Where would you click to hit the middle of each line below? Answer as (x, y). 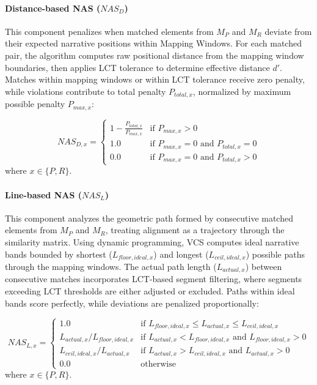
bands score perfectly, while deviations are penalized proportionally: (132, 303)
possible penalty (35, 104)
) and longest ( (181, 254)
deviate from (288, 31)
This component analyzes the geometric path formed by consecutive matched (149, 218)
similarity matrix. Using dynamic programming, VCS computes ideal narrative (152, 241)
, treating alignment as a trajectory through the (195, 230)
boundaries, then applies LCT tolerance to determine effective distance (137, 67)
